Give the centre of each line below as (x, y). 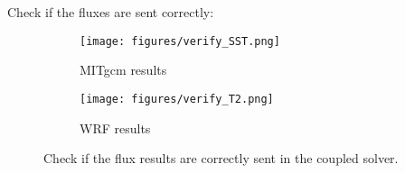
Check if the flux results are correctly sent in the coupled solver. (221, 158)
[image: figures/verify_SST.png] (180, 41)
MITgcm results (123, 70)
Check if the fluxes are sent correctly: (111, 12)
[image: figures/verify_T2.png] (177, 99)
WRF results (115, 127)
